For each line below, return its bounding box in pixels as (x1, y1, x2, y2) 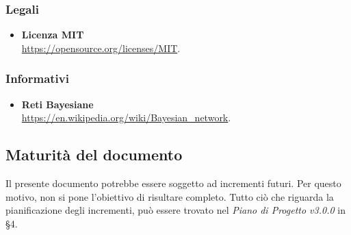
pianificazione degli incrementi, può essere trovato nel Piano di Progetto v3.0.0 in (5, 203, 346, 217)
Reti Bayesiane (21, 97, 94, 111)
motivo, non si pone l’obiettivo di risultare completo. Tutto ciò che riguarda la (5, 189, 334, 203)
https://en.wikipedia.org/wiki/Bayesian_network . (21, 110, 231, 125)
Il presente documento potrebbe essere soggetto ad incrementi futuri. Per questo (5, 176, 341, 190)
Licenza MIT (21, 27, 84, 42)
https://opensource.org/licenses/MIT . (21, 40, 181, 55)
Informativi (5, 70, 69, 87)
